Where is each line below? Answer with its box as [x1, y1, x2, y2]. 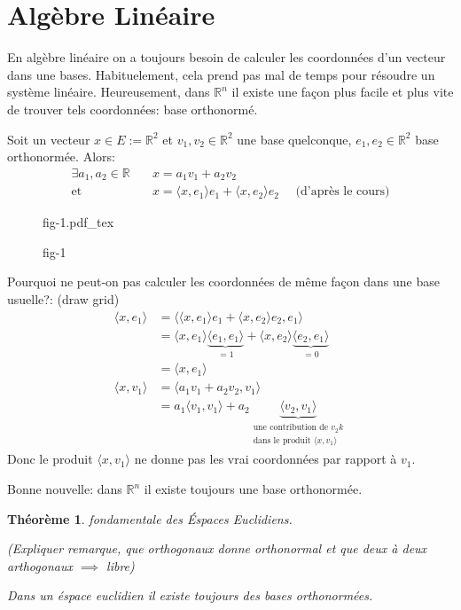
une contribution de [253, 423, 329, 433]
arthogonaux [7, 556, 73, 575]
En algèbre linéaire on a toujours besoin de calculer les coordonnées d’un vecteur [7, 48, 446, 66]
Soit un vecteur [7, 129, 90, 148]
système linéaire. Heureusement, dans [7, 82, 210, 101]
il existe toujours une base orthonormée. [144, 480, 363, 498]
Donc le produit [7, 450, 93, 468]
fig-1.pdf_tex [43, 213, 114, 231]
